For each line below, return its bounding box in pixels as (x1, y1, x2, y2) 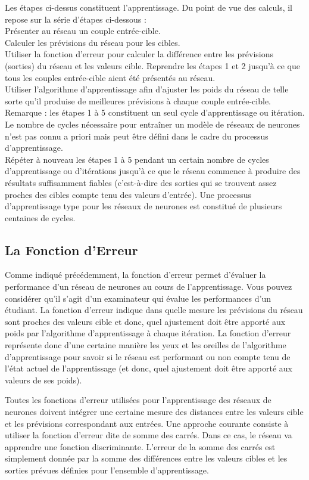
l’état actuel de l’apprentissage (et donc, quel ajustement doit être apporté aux (5, 362, 292, 374)
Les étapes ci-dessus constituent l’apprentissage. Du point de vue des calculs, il (5, 1, 292, 13)
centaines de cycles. (5, 211, 76, 224)
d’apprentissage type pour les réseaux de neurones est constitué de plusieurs (5, 200, 282, 212)
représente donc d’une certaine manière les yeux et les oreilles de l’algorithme (5, 339, 286, 351)
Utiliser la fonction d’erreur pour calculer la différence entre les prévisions (5, 48, 273, 60)
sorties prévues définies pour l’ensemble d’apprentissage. (5, 463, 209, 476)
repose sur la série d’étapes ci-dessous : (5, 13, 146, 25)
